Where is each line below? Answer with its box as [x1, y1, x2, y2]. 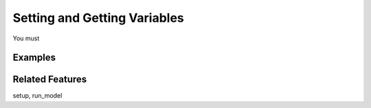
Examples [12, 52, 56, 64]
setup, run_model [12, 92, 63, 100]
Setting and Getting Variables [12, 10, 185, 25]
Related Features [12, 74, 87, 85]
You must [12, 34, 40, 42]
